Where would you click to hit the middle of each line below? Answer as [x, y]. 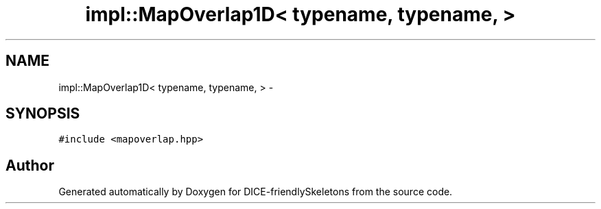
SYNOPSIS [43, 114]
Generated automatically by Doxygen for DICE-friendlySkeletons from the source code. [256, 192]
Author [30, 165]
